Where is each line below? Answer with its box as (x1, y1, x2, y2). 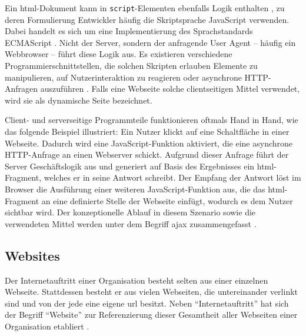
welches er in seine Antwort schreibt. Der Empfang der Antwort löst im (44, 171, 301, 184)
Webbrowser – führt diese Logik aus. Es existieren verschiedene (5, 48, 232, 60)
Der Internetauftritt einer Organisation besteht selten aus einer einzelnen (5, 274, 268, 286)
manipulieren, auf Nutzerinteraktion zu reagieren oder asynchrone (5, 71, 242, 83)
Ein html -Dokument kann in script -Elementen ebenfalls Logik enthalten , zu (5, 2, 285, 14)
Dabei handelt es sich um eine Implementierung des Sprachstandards (5, 25, 253, 37)
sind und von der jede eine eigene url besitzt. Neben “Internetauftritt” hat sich (5, 297, 289, 309)
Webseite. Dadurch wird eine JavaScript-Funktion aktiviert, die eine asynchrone (5, 137, 293, 149)
